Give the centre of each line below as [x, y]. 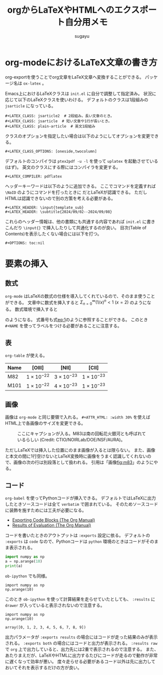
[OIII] [38, 368]
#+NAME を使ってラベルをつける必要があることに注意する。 [63, 326]
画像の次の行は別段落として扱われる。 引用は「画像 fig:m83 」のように [84, 462]
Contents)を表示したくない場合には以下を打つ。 [53, 234]
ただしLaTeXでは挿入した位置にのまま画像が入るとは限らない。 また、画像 [80, 450]
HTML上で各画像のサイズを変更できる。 [45, 423]
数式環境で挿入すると [36, 309]
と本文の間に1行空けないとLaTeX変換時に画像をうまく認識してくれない [76, 456]
